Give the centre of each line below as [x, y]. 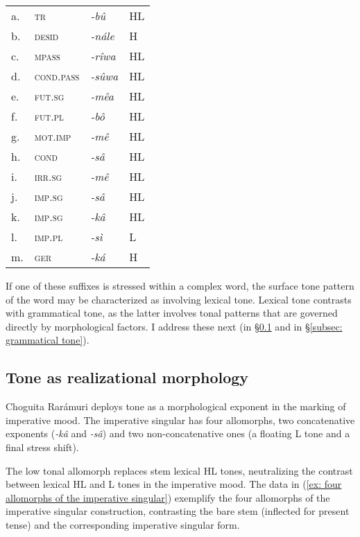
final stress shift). [42, 447]
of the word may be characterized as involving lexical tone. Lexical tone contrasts [179, 299]
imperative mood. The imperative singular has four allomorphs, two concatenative [180, 420]
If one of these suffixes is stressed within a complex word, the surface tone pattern [180, 285]
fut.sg [49, 96]
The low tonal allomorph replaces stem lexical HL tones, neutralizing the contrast [179, 470]
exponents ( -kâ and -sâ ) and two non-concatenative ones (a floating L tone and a [178, 433]
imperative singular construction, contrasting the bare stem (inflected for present [178, 511]
